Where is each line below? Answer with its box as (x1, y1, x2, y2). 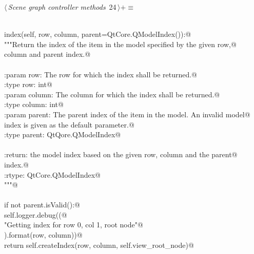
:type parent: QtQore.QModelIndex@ (4, 129, 121, 140)
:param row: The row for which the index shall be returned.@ (4, 69, 197, 79)
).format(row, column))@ (4, 229, 83, 240)
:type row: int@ (4, 79, 52, 90)
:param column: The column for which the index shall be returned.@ (4, 89, 220, 99)
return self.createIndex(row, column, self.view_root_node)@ (4, 239, 194, 250)
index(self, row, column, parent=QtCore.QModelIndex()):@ (4, 29, 191, 39)
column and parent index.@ (4, 49, 91, 59)
